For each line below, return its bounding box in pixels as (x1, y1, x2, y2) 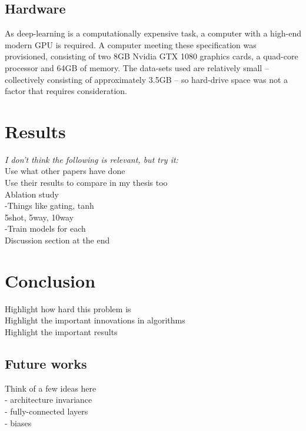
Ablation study (5, 188, 59, 200)
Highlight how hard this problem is (5, 302, 131, 315)
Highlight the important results (5, 325, 118, 338)
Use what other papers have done (5, 165, 125, 177)
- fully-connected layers (5, 405, 88, 417)
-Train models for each (5, 222, 86, 235)
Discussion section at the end (5, 234, 110, 246)
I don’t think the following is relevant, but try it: (5, 153, 178, 165)
